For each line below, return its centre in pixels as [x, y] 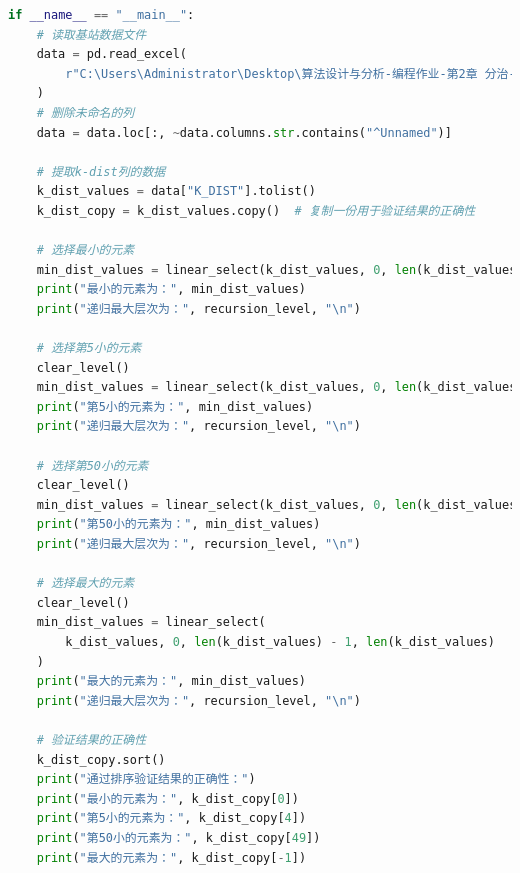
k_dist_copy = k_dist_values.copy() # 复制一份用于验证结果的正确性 [256, 210]
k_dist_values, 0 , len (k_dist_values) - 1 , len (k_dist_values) [280, 642]
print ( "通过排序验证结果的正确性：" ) [146, 779]
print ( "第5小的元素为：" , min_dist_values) [175, 406]
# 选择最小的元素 [85, 250]
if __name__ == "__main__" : [101, 15]
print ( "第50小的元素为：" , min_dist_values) [178, 524]
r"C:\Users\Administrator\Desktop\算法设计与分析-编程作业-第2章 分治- [290, 73]
